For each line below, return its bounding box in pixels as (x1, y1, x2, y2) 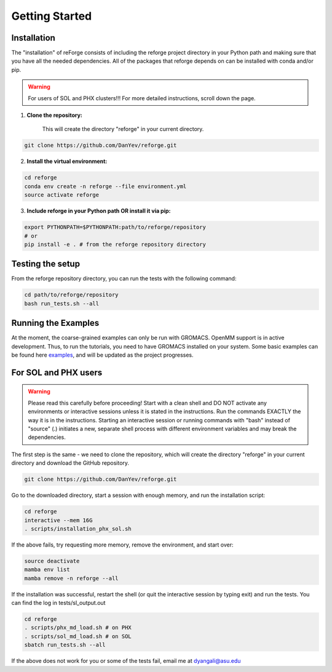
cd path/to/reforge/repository (24, 291, 119, 298)
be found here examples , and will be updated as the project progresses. (11, 351, 194, 359)
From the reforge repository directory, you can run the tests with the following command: (11, 275, 237, 282)
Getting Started (11, 9, 92, 23)
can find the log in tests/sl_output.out (11, 599, 106, 607)
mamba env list (24, 566, 70, 573)
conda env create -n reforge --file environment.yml (24, 183, 187, 190)
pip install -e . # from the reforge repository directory (24, 240, 206, 248)
